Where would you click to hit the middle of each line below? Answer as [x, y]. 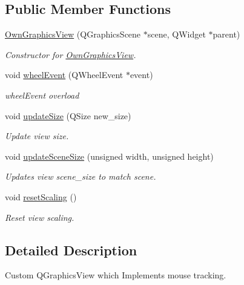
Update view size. [37, 136]
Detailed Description [71, 250]
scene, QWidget [176, 34]
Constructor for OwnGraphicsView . [71, 54]
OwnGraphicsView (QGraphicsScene [73, 34]
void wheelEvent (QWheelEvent [64, 75]
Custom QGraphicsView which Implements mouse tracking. [116, 275]
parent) [226, 34]
